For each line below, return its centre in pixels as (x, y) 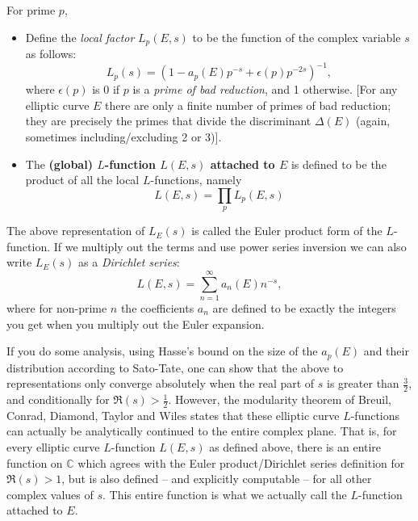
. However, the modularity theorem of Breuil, (280, 399)
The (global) (59, 164)
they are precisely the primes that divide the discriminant (168, 121)
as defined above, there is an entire (295, 447)
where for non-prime (57, 308)
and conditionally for (58, 399)
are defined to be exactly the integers (304, 308)
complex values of (50, 494)
